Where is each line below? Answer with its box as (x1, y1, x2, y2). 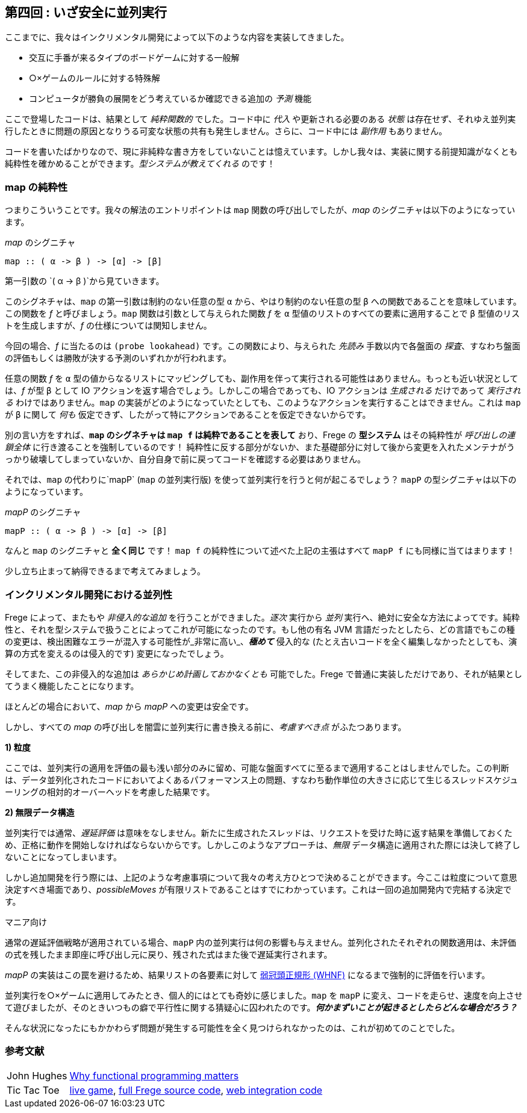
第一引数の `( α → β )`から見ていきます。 (5, 276, 164, 287)
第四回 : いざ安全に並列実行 (5, 5, 167, 20)
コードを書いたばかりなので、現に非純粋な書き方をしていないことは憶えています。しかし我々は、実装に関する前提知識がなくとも (5, 146, 518, 157)
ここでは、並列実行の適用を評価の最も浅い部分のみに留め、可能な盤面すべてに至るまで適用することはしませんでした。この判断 (5, 762, 510, 773)
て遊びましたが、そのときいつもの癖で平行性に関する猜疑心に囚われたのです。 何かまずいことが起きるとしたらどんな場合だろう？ (5, 1002, 517, 1012)
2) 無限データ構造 (5, 807, 75, 817)
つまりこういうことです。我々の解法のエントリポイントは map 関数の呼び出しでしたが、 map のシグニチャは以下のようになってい (5, 205, 516, 215)
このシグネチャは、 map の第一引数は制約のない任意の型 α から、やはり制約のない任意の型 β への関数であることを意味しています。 (5, 296, 522, 307)
